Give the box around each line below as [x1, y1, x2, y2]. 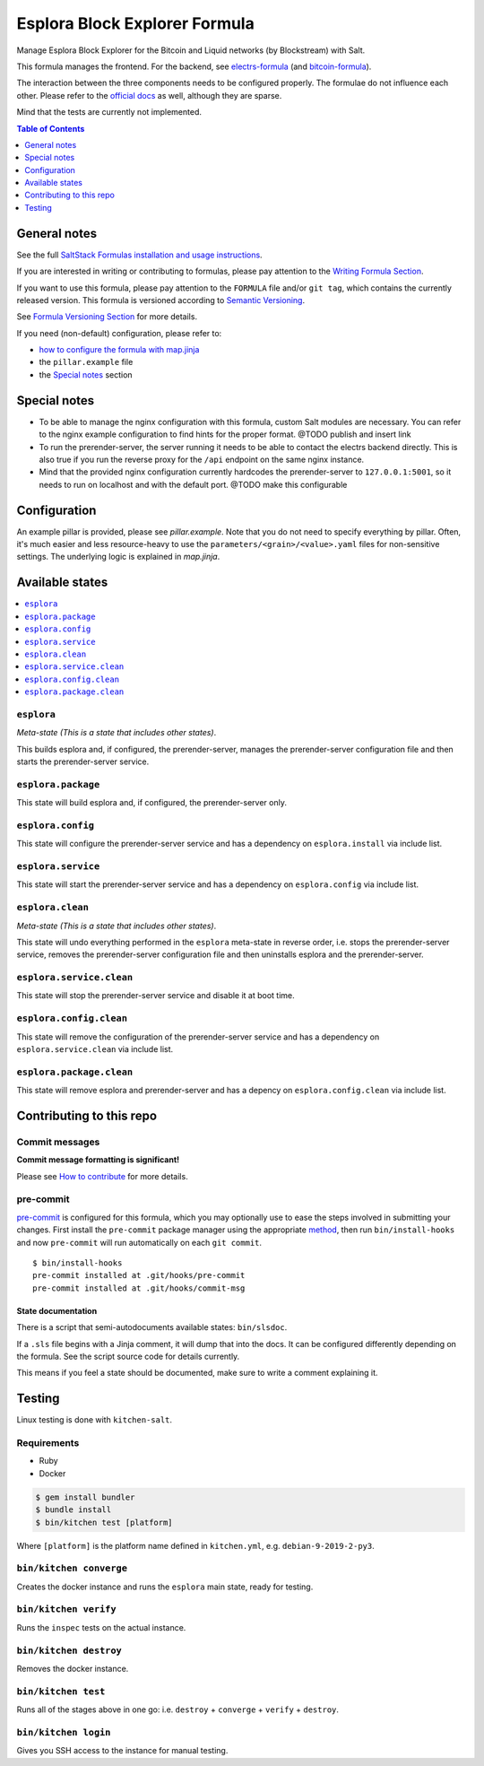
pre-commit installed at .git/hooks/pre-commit [32, 1270, 246, 1281]
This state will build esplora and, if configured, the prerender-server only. [16, 797, 287, 808]
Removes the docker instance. [16, 1663, 129, 1674]
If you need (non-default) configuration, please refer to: [16, 327, 222, 338]
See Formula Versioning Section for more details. [16, 311, 197, 322]
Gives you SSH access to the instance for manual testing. [16, 1745, 229, 1756]
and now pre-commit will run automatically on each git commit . [16, 1237, 263, 1248]
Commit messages [16, 1135, 100, 1148]
